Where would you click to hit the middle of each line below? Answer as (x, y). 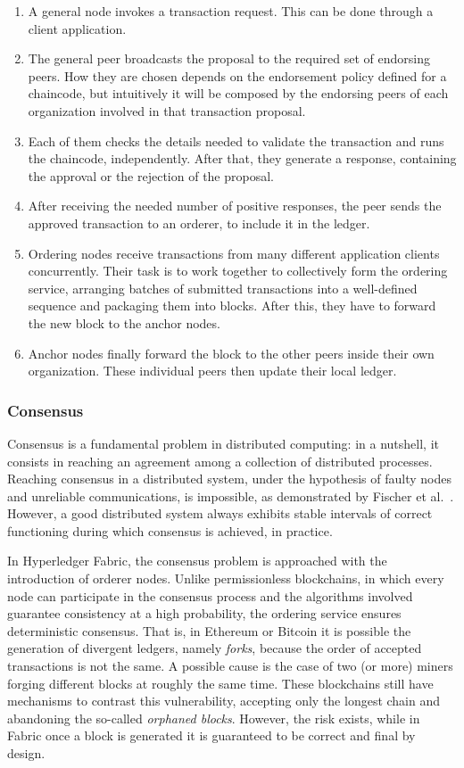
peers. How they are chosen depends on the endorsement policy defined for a (237, 75)
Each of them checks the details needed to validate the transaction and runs (236, 140)
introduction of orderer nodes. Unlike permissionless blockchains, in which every (226, 578)
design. (26, 753)
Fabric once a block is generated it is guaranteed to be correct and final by (211, 735)
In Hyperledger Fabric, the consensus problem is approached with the (197, 561)
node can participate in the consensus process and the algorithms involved (210, 595)
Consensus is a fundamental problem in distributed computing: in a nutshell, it (223, 443)
